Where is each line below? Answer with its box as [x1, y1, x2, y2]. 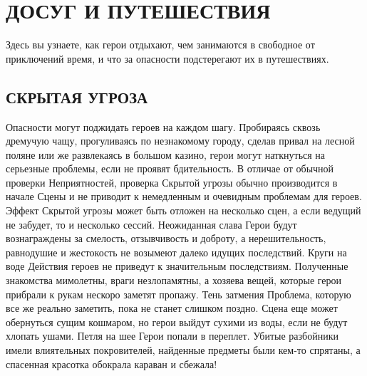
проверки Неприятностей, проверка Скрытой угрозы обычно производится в [6, 174, 338, 189]
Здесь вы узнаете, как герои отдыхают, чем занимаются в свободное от [6, 37, 315, 52]
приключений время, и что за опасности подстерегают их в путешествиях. [6, 51, 329, 66]
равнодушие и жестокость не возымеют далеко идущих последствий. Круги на [6, 244, 347, 259]
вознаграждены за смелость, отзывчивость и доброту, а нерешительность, [6, 231, 326, 246]
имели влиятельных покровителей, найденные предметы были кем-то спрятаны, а [6, 343, 361, 357]
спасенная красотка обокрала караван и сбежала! [6, 356, 217, 371]
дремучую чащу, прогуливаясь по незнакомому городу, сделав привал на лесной [6, 133, 355, 148]
